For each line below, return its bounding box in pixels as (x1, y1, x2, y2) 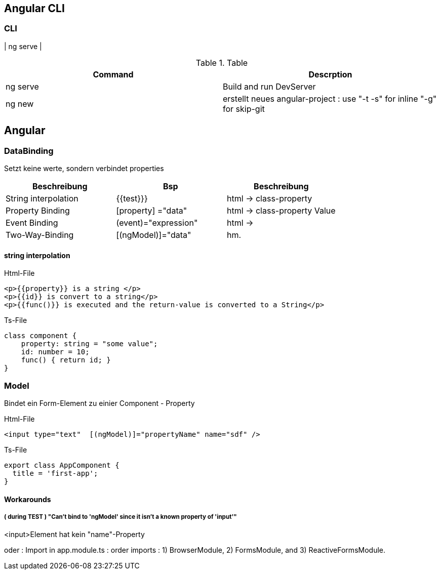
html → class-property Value (227, 206, 336, 216)
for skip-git (223, 103, 265, 114)
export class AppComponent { (4, 461, 119, 469)
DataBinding (4, 145, 54, 156)
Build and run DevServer (223, 81, 316, 92)
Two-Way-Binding (6, 230, 74, 240)
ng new (6, 98, 34, 109)
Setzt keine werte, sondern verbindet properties (4, 164, 164, 173)
